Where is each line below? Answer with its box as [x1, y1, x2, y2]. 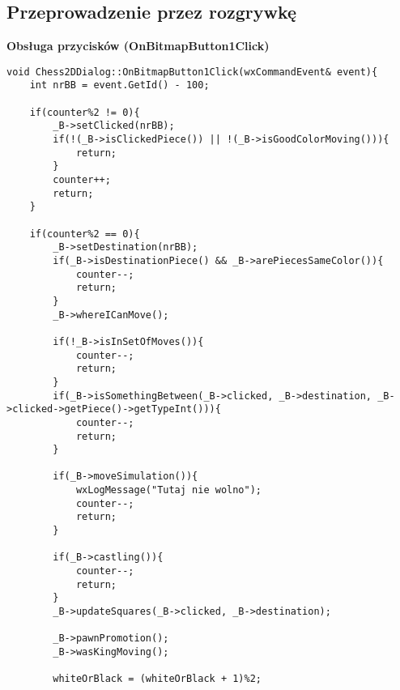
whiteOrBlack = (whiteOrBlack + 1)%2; [53, 673, 262, 685]
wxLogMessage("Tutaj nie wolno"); [75, 484, 262, 496]
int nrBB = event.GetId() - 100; [29, 79, 210, 92]
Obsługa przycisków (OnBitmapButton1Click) [6, 37, 270, 54]
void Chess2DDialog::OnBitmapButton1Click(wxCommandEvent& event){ [6, 66, 378, 78]
